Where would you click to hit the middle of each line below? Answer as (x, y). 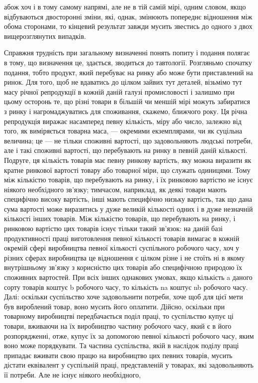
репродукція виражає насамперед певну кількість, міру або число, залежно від (123, 121)
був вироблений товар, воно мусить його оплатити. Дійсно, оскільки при (115, 306)
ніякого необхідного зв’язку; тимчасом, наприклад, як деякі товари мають (115, 189)
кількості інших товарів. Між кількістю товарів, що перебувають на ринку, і (120, 218)
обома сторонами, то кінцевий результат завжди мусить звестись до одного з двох (128, 26)
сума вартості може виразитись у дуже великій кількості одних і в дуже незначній (129, 208)
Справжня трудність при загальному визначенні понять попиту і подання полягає (127, 53)
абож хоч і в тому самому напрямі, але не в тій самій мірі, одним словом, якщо (125, 6)
